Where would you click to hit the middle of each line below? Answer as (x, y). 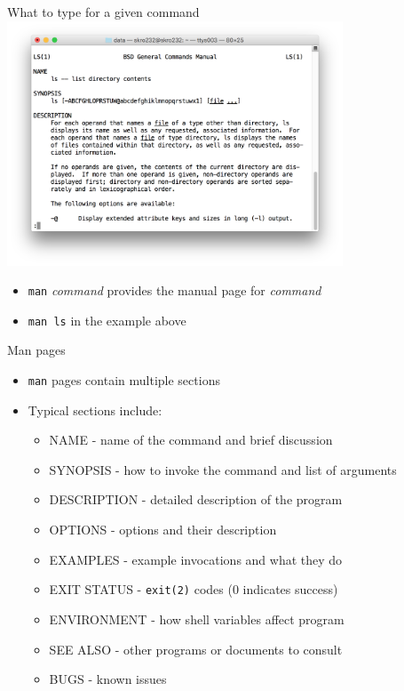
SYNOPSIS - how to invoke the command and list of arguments (223, 469)
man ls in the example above (107, 320)
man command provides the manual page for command (174, 290)
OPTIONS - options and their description (163, 530)
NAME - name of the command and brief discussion (191, 440)
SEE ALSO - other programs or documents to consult (196, 649)
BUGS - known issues (108, 679)
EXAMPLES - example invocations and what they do (196, 559)
